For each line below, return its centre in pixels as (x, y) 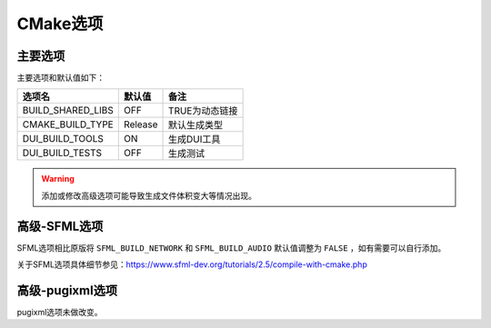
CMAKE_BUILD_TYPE (68, 124)
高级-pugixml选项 (67, 290)
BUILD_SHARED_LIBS (68, 111)
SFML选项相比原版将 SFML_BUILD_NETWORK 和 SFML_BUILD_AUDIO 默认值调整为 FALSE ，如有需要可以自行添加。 (231, 248)
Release (141, 124)
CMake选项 (60, 24)
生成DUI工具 (195, 139)
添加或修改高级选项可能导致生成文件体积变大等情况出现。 (149, 195)
